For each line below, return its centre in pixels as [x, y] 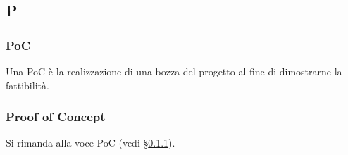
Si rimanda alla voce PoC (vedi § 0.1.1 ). [91, 143]
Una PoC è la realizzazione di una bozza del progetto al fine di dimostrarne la [174, 71]
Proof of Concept [56, 117]
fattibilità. [27, 85]
